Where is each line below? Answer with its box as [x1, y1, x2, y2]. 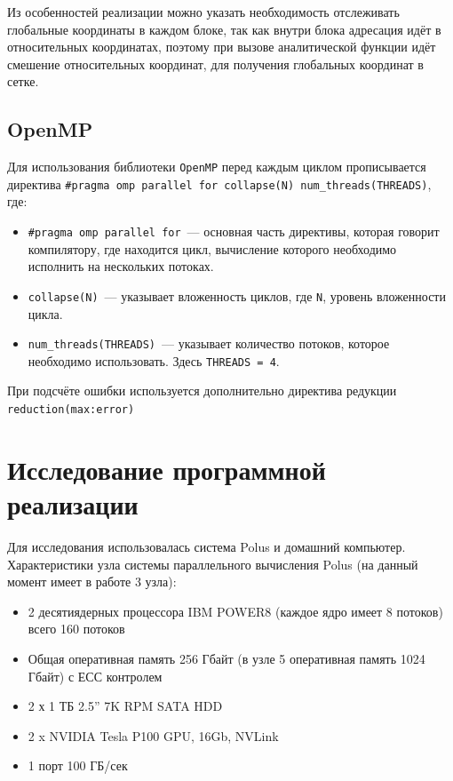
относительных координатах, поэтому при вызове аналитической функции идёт [7, 37, 436, 56]
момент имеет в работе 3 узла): [7, 572, 177, 591]
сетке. [7, 72, 39, 91]
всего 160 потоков [28, 619, 125, 638]
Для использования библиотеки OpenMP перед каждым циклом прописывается [7, 157, 426, 176]
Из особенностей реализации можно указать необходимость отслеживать [7, 3, 400, 20]
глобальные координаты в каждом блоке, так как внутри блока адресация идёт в [7, 20, 441, 38]
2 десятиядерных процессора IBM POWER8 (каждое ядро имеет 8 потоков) [28, 602, 443, 620]
